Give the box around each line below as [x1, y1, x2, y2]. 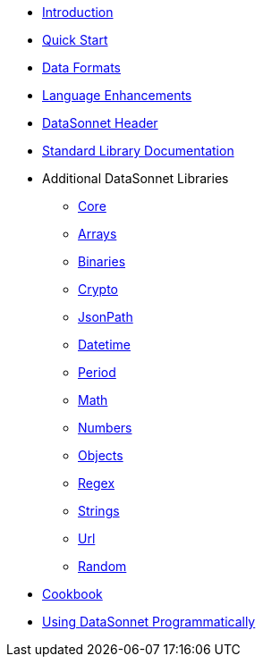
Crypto [78, 282, 118, 297]
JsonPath [78, 309, 133, 324]
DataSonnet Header [42, 115, 158, 130]
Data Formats [42, 60, 121, 75]
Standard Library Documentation [42, 143, 234, 158]
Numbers [78, 420, 132, 435]
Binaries [78, 254, 126, 269]
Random [78, 559, 127, 574]
